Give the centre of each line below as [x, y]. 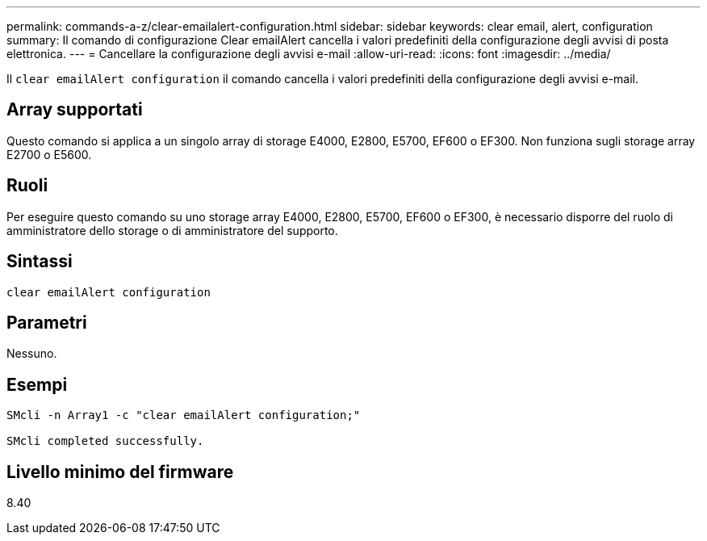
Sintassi [40, 262]
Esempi [37, 384]
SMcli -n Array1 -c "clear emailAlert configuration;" [184, 415]
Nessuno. [32, 354]
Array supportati [75, 110]
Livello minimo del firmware [120, 472]
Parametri [47, 322]
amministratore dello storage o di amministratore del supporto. [172, 230]
